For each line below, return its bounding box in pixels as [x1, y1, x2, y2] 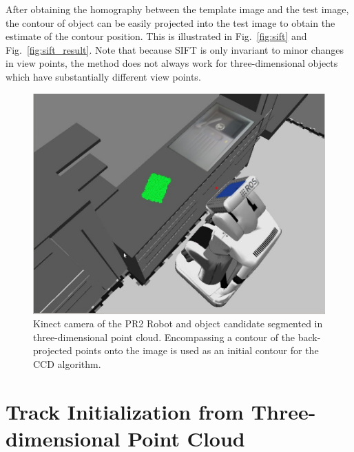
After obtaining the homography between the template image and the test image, [6, 2, 349, 16]
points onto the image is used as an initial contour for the [75, 343, 319, 358]
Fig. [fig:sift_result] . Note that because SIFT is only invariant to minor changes [6, 42, 344, 56]
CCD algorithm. [33, 357, 101, 371]
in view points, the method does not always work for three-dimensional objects [6, 56, 338, 70]
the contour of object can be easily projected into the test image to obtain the [6, 15, 335, 30]
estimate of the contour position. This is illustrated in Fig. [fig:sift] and [6, 29, 307, 43]
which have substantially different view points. [6, 69, 201, 83]
